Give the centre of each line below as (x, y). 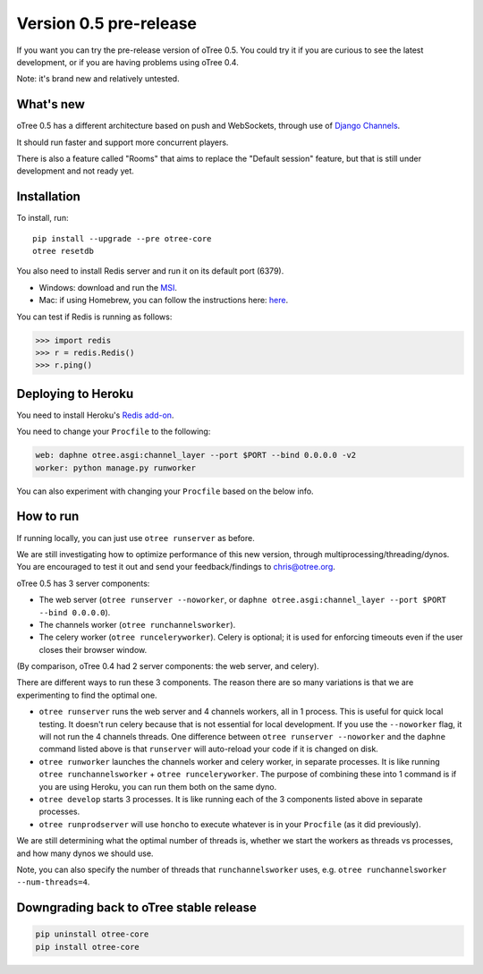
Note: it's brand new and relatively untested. (98, 79)
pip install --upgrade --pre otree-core (122, 238)
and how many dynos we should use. (85, 853)
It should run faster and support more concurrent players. (123, 142)
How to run (48, 517)
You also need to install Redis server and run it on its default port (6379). (150, 271)
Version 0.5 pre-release (106, 23)
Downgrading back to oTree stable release (136, 908)
